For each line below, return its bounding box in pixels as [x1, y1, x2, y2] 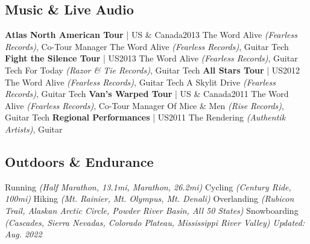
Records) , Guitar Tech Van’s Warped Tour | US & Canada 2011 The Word [5, 87, 289, 100]
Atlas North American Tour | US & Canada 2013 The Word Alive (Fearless [5, 28, 297, 41]
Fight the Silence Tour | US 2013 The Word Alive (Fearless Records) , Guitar [5, 52, 298, 64]
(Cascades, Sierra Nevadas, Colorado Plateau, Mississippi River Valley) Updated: [5, 216, 305, 228]
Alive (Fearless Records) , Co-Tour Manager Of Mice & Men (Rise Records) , [5, 99, 284, 111]
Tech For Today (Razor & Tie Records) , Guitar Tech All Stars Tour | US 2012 [5, 63, 300, 76]
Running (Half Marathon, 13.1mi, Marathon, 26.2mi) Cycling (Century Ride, [5, 180, 291, 193]
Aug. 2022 [5, 228, 42, 240]
